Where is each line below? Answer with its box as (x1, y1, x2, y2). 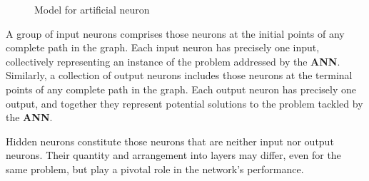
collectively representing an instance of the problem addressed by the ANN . (6, 53, 340, 68)
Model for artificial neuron (34, 2, 150, 16)
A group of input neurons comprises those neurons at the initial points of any (6, 26, 345, 41)
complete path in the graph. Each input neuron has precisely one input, (6, 40, 320, 55)
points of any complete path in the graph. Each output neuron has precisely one (6, 81, 356, 96)
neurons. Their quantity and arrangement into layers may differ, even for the (6, 148, 341, 162)
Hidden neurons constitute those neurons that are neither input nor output (6, 133, 334, 148)
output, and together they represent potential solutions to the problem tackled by (6, 95, 363, 110)
